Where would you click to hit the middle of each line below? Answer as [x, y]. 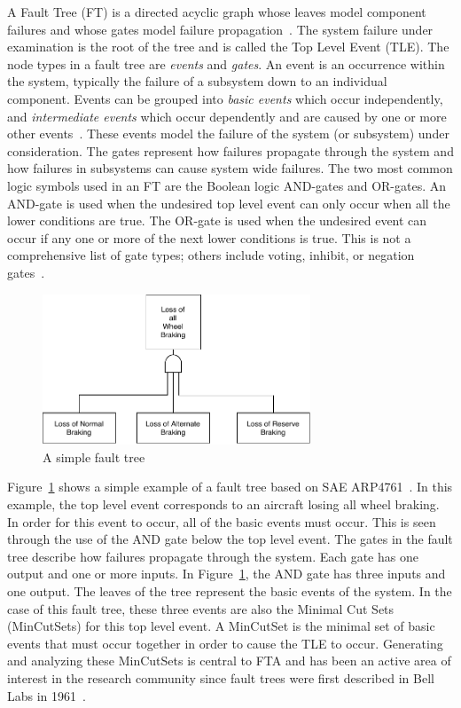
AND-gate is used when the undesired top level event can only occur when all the [229, 203]
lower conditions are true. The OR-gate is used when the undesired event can [217, 220]
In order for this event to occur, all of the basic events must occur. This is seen [222, 521]
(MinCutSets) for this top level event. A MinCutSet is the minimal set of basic [221, 626]
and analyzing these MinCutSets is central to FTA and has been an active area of [229, 661]
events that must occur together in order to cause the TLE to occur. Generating [225, 643]
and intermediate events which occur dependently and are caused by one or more [227, 116]
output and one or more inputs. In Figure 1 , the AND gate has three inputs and [227, 574]
